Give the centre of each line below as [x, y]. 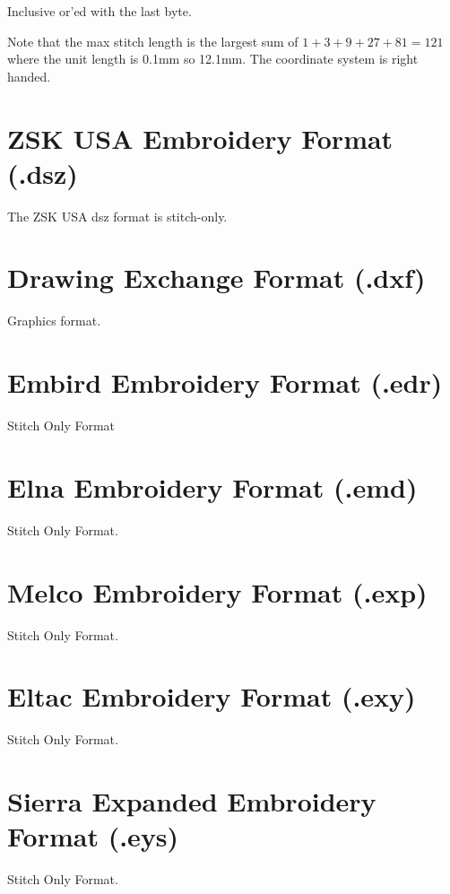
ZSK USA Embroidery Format [200, 138]
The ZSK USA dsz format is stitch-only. [117, 216]
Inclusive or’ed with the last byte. [100, 11]
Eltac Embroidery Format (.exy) [212, 696]
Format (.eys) [93, 836]
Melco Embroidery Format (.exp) [217, 591]
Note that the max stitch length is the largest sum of [153, 41]
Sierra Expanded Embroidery [192, 801]
